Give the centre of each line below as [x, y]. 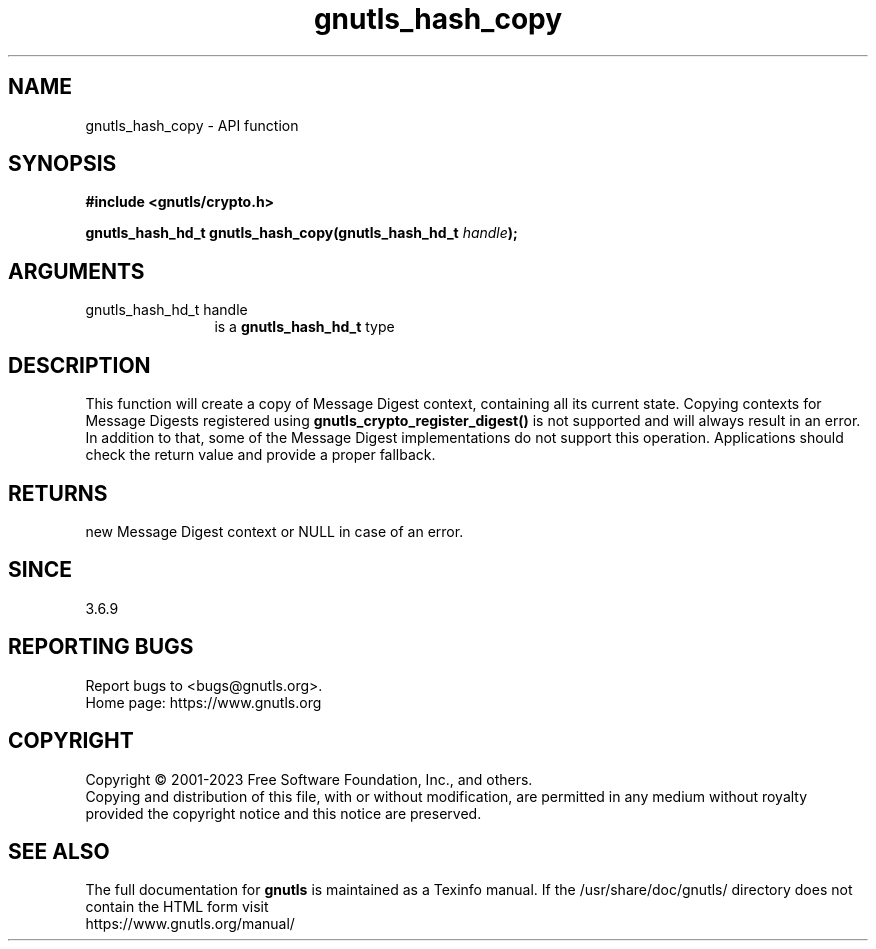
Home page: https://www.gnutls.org [203, 702]
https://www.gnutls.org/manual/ [190, 924]
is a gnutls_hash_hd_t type [304, 327]
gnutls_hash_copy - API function [192, 125]
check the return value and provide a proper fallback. [260, 455]
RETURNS [58, 493]
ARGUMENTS [76, 271]
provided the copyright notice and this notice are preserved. [283, 813]
